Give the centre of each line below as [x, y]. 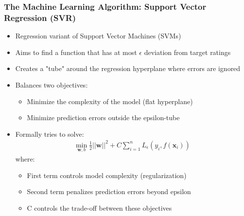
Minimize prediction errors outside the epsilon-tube [103, 117]
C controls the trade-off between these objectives [99, 207]
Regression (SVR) [40, 17]
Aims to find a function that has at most [76, 52]
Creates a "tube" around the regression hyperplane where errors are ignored [128, 68]
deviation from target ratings [187, 52]
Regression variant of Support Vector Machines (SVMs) [98, 36]
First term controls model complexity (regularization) [107, 175]
